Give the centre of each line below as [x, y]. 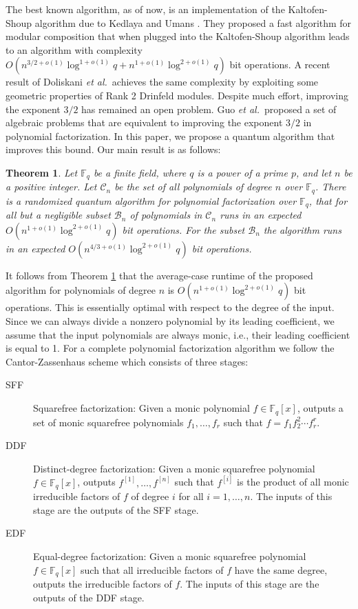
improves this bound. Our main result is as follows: [113, 149]
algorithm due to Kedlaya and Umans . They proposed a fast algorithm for [193, 22]
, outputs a [320, 408]
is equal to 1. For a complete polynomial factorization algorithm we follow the [170, 348]
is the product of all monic [293, 482]
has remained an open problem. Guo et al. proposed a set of [209, 109]
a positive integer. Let [51, 187]
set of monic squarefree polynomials [108, 422]
